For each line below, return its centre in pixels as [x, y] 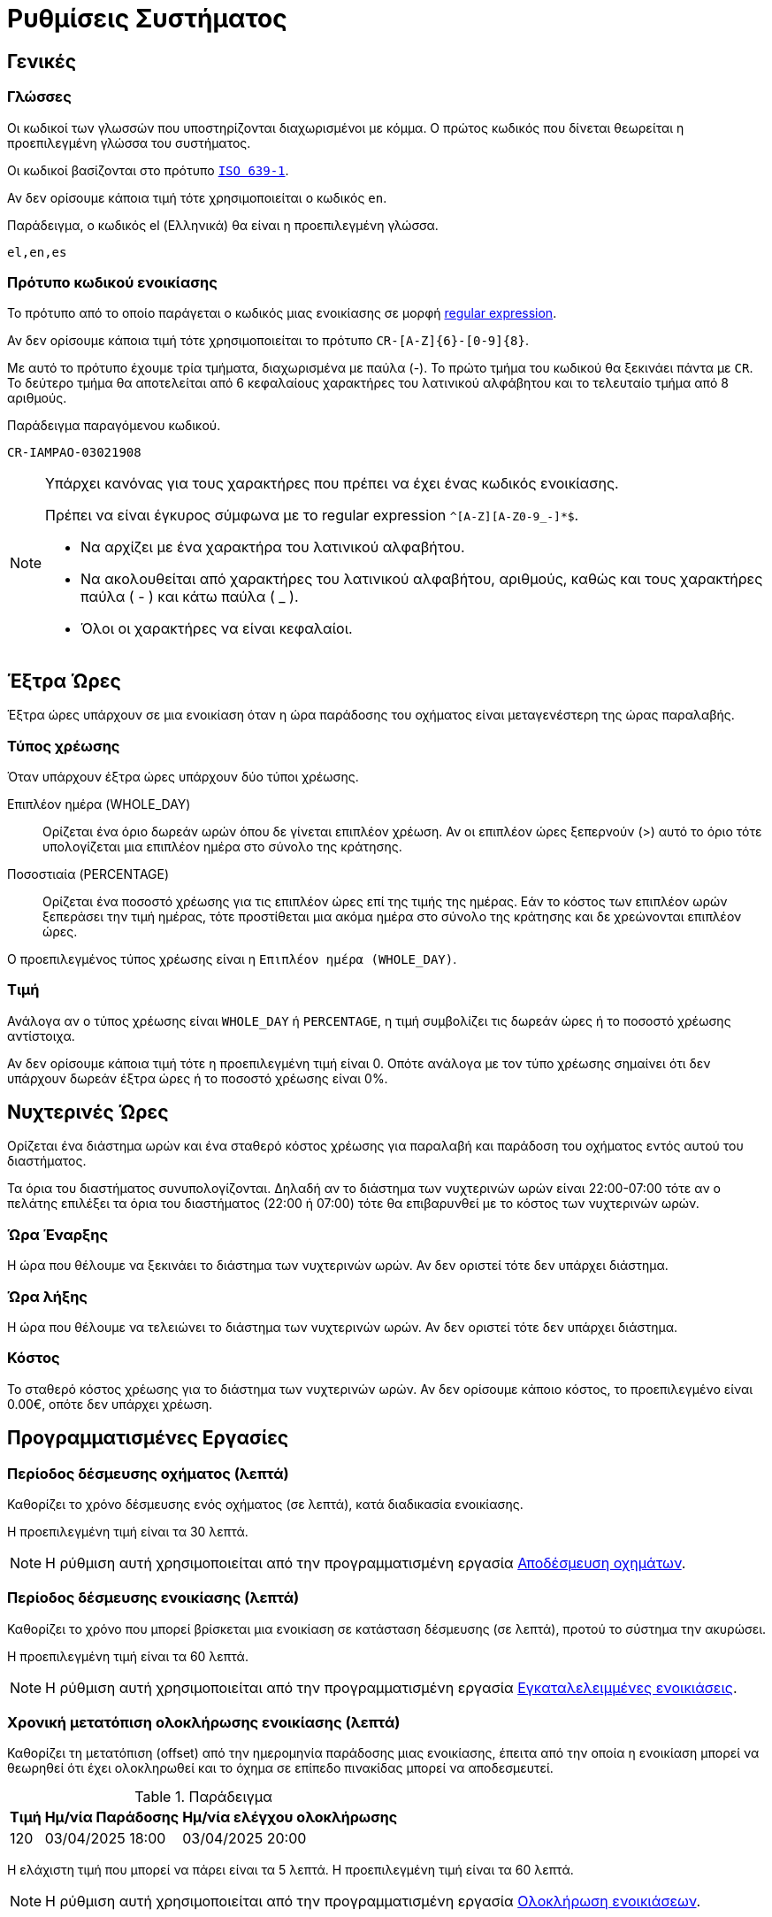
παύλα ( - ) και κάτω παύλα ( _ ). [190, 597]
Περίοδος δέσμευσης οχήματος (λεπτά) [148, 1473]
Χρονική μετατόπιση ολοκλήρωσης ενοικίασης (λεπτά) [204, 1723]
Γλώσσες [39, 97]
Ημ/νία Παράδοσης [112, 1817]
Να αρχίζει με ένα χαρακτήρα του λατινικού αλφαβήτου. [273, 547]
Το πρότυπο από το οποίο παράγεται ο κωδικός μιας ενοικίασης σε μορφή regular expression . [282, 313]
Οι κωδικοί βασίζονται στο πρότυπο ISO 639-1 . [148, 170]
